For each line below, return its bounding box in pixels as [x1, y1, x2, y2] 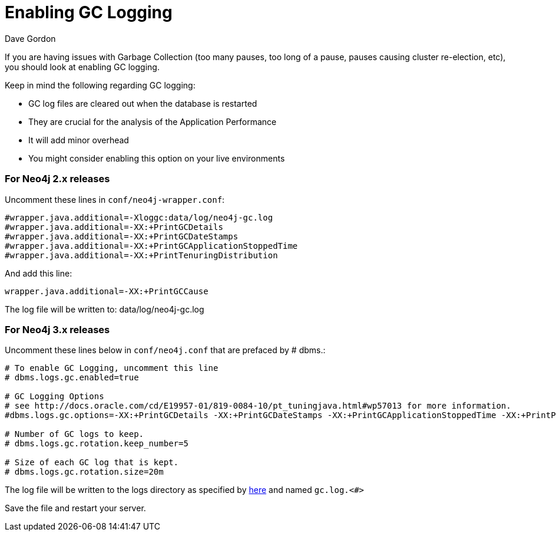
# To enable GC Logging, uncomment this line [5, 363, 219, 373]
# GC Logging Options [5, 392, 104, 402]
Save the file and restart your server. [5, 503, 146, 514]
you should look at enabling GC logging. [5, 61, 160, 72]
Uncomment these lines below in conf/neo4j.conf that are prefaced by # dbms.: [5, 345, 326, 356]
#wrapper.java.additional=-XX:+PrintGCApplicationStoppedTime [5, 241, 298, 251]
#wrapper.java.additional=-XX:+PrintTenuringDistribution [5, 250, 278, 260]
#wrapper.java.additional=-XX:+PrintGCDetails [5, 222, 223, 232]
